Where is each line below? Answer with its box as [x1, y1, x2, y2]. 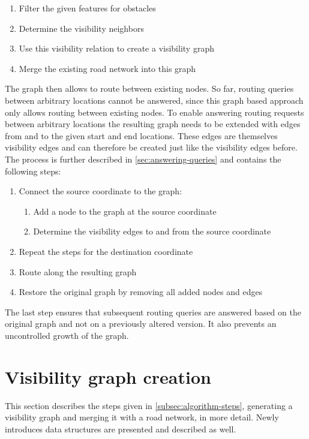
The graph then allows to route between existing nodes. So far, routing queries [5, 82, 294, 95]
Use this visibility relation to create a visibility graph [19, 42, 214, 55]
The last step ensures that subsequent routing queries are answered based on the [5, 305, 301, 318]
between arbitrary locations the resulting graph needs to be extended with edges [5, 118, 301, 130]
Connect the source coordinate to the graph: [19, 185, 182, 197]
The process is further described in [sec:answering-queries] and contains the [5, 152, 281, 165]
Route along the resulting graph [19, 265, 137, 278]
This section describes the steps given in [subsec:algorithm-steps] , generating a [5, 399, 293, 411]
